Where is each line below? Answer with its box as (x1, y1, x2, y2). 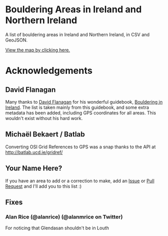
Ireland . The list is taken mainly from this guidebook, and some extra (5, 104, 149, 110)
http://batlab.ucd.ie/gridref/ (5, 149, 63, 155)
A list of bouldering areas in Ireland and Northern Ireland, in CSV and (5, 31, 150, 37)
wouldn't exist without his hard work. (5, 115, 83, 121)
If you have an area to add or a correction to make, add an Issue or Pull (5, 178, 155, 184)
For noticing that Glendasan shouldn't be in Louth (5, 225, 109, 231)
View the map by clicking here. (5, 47, 70, 53)
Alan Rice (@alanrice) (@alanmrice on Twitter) (5, 213, 123, 220)
